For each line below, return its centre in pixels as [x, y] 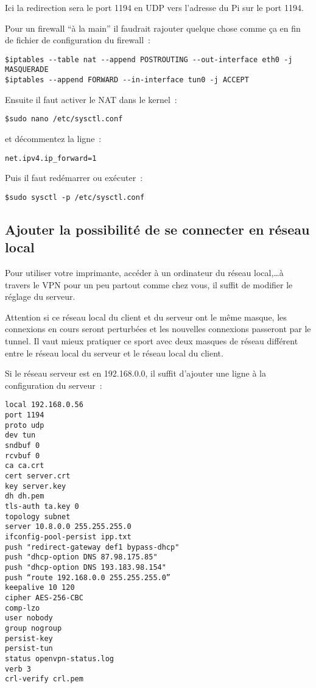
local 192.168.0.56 [44, 405]
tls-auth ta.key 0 [42, 506]
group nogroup [33, 628]
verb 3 [18, 669]
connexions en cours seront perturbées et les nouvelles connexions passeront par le [158, 329]
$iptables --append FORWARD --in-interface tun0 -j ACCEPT [127, 80]
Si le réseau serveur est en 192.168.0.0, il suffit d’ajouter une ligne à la [136, 373]
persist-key [29, 638]
